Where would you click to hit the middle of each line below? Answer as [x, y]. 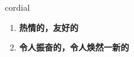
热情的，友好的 [49, 27]
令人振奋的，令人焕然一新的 [74, 47]
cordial [18, 7]
